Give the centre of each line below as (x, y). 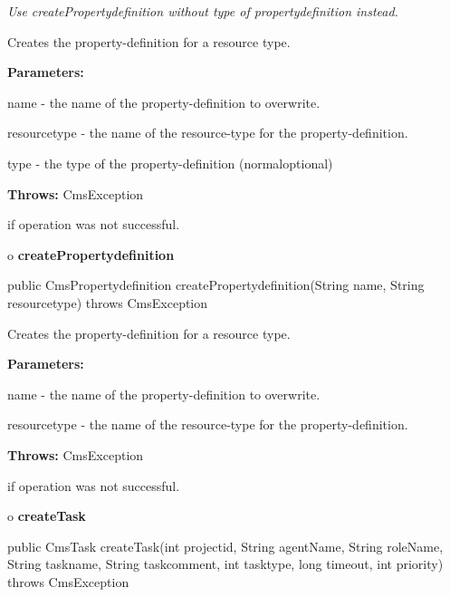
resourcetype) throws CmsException (108, 302)
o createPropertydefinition (91, 254)
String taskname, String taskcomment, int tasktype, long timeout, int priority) (225, 564)
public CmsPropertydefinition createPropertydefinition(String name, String (216, 285)
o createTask (47, 516)
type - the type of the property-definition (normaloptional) (170, 163)
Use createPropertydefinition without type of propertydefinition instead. (203, 11)
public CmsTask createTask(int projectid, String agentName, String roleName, (225, 546)
